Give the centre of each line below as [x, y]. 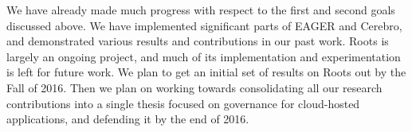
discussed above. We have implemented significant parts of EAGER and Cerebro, [204, 25]
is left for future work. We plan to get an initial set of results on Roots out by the [206, 72]
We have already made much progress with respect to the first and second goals [201, 10]
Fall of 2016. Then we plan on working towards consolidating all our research [194, 87]
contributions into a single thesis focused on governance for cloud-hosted [183, 103]
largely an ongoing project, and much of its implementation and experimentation [204, 56]
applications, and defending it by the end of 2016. [128, 119]
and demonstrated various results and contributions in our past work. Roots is [198, 41]
